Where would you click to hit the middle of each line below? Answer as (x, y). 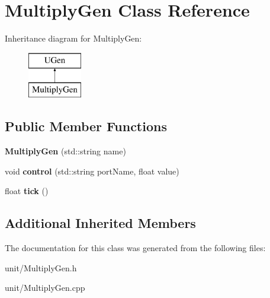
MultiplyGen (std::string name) (65, 151)
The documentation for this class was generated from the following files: (135, 248)
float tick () (27, 191)
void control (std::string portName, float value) (92, 171)
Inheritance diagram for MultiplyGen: (73, 38)
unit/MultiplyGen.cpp (45, 288)
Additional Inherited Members (100, 223)
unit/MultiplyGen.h (41, 267)
